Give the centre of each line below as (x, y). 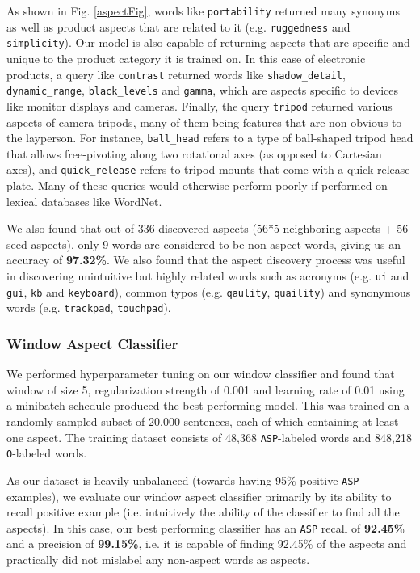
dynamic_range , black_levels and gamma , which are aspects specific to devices (202, 90)
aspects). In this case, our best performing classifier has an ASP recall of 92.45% (206, 527)
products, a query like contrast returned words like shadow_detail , (176, 74)
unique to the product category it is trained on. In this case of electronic (186, 58)
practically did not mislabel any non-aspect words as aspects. (158, 559)
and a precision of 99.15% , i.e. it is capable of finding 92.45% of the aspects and (207, 544)
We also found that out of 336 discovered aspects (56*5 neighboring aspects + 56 (208, 228)
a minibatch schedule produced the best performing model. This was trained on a (208, 405)
